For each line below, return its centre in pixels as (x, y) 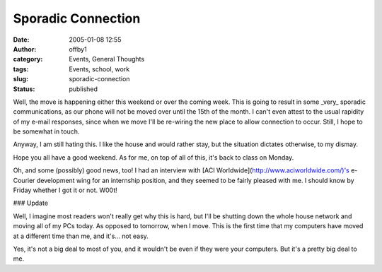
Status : (24, 89)
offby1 (78, 49)
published (83, 89)
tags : (21, 69)
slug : (21, 79)
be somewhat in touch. (46, 131)
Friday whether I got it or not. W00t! (65, 190)
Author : (25, 49)
